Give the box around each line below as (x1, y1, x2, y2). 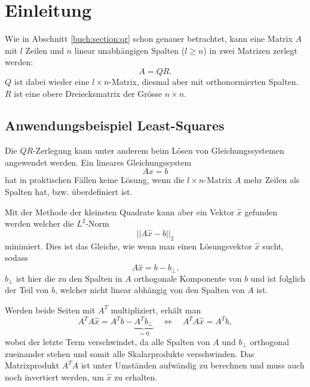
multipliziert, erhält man (111, 303, 201, 316)
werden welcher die (5, 217, 74, 230)
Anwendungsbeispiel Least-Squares (5, 116, 225, 135)
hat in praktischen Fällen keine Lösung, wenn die (5, 173, 185, 186)
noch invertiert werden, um (5, 370, 104, 383)
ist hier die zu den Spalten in (16, 272, 122, 284)
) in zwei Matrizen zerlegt (203, 44, 297, 56)
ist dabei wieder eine (14, 75, 90, 87)
